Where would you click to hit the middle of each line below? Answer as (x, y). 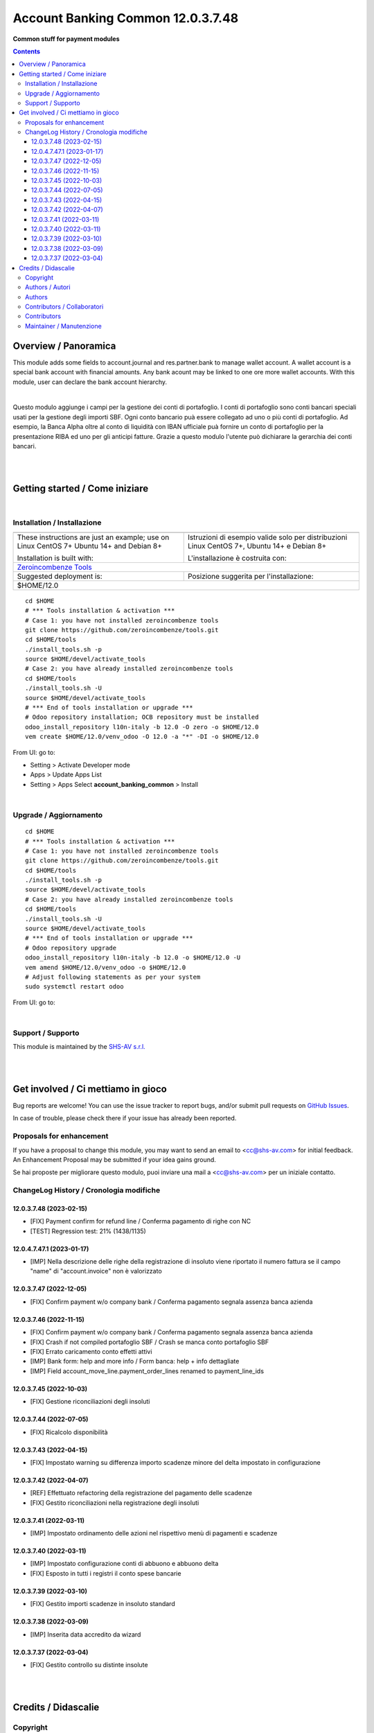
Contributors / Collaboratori (64, 307)
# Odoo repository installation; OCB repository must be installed (142, 717)
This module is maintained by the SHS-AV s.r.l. (79, 1047)
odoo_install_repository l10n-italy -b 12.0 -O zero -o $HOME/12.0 (142, 727)
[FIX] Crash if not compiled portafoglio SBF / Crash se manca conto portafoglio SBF (150, 1342)
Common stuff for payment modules (66, 39)
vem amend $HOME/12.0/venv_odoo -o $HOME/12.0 (106, 967)
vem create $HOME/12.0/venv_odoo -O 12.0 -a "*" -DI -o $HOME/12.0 (142, 737)
